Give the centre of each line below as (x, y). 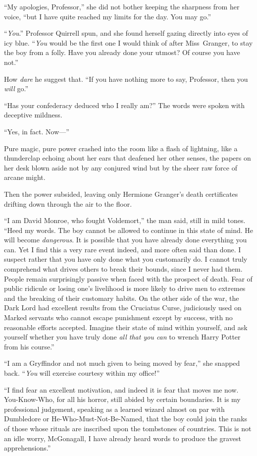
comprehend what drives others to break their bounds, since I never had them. (123, 269)
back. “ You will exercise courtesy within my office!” (82, 373)
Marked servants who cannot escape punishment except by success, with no (118, 317)
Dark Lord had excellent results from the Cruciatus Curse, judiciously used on (123, 308)
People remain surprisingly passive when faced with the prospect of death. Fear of (128, 278)
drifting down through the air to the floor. (68, 203)
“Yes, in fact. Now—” (37, 131)
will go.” (16, 88)
